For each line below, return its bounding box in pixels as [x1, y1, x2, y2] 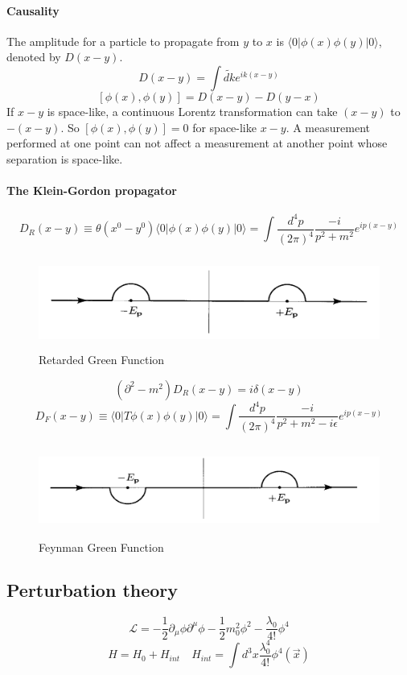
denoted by [6, 48, 61, 65]
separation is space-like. [6, 150, 123, 167]
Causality [6, 2, 60, 19]
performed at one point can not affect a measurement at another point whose [6, 135, 388, 151]
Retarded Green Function [39, 351, 165, 368]
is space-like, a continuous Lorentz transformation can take [47, 102, 338, 119]
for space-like [192, 118, 257, 135]
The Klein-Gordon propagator [6, 181, 177, 198]
